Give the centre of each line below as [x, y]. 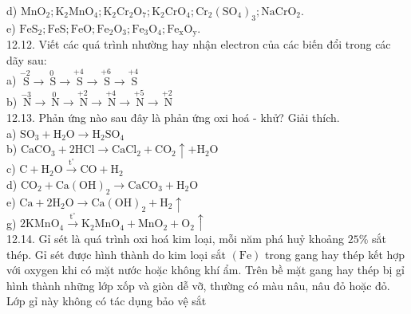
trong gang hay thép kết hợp [335, 254]
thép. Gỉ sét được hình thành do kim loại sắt [116, 254]
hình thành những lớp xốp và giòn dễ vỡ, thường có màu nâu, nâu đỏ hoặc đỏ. [198, 285]
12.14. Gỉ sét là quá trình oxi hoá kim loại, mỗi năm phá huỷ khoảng [175, 239]
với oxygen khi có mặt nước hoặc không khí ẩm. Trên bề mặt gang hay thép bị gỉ [205, 270]
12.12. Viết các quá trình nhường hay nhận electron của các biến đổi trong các [199, 44]
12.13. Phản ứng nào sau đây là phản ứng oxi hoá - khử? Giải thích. [173, 118]
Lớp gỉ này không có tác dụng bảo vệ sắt [107, 301]
